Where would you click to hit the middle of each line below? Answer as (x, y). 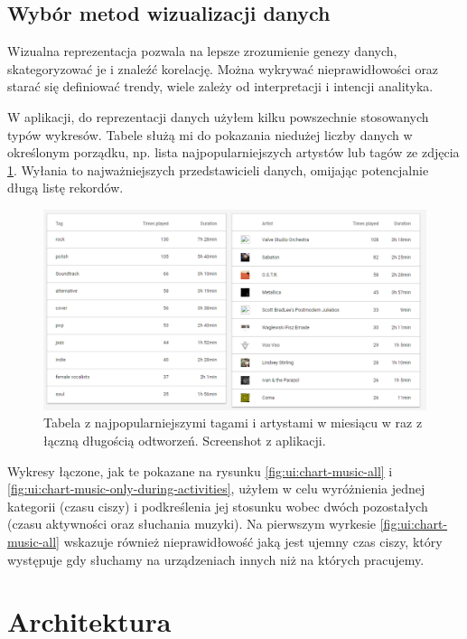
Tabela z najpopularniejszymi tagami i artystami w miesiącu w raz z (233, 423)
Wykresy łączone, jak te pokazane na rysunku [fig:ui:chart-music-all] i (200, 470)
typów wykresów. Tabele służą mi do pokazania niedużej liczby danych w (210, 134)
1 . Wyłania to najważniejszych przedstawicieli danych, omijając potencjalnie (218, 169)
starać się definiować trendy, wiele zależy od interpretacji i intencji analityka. (220, 86)
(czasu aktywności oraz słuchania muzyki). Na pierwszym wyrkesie (192, 524)
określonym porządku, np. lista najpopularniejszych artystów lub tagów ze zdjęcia (233, 152)
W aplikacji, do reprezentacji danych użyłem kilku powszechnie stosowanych (218, 116)
